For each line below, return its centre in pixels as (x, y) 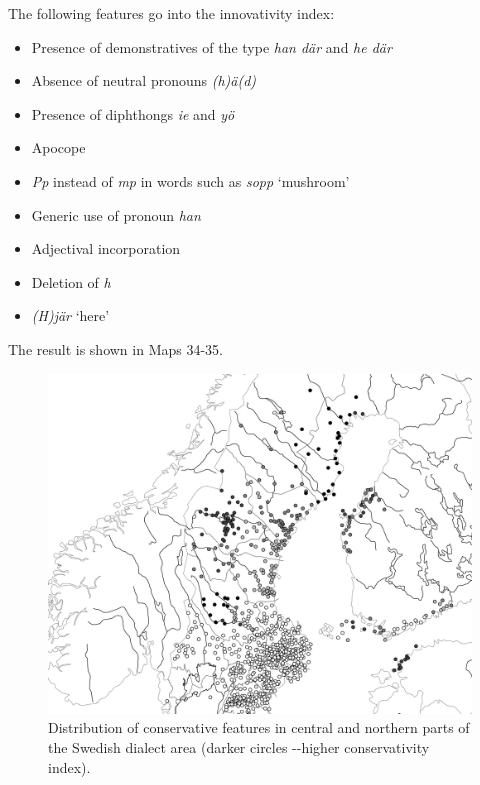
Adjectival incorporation (106, 248)
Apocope (58, 147)
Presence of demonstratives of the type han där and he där (211, 46)
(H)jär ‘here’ (70, 315)
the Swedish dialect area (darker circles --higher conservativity (239, 747)
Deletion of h (71, 281)
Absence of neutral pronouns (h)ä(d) (144, 80)
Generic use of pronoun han (116, 214)
